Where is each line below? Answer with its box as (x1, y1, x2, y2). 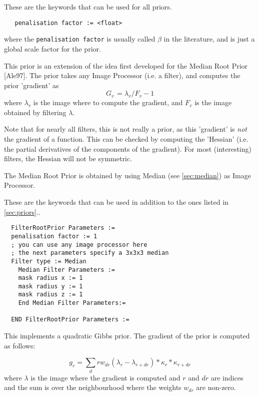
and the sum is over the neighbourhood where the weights (4, 382, 181, 392)
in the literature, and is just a (163, 34, 255, 44)
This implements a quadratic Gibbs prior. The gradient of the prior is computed (4, 330, 250, 341)
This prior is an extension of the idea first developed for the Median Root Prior (4, 60, 248, 71)
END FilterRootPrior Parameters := (11, 316, 129, 323)
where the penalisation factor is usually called (4, 34, 155, 44)
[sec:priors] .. (4, 206, 40, 217)
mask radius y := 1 (18, 282, 83, 290)
